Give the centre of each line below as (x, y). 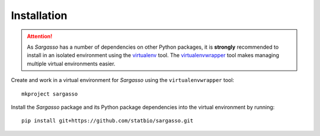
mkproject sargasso (50, 94)
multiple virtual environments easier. (71, 64)
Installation (39, 15)
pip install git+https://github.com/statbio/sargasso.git (108, 121)
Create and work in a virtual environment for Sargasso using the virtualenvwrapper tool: (122, 80)
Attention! (40, 36)
